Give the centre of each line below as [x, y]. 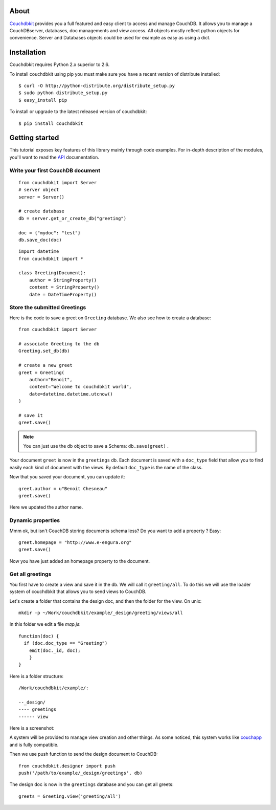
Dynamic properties [35, 520]
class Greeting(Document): [52, 273]
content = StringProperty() [64, 287]
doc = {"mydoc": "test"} [50, 233]
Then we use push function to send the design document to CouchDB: [84, 754]
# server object [39, 190]
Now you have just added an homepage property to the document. [80, 561]
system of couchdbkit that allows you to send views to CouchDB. [78, 592]
